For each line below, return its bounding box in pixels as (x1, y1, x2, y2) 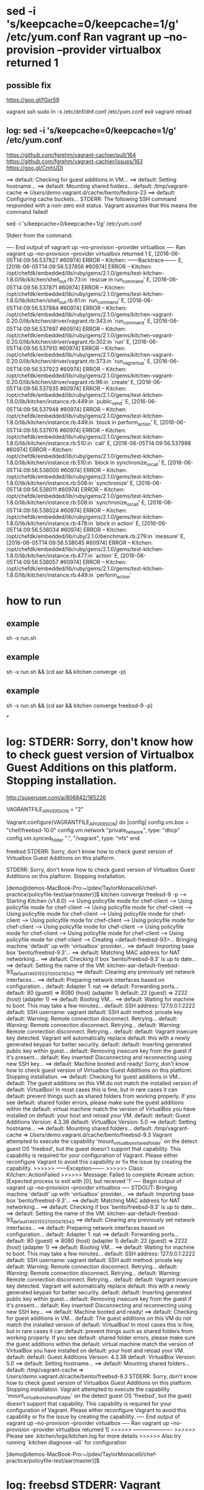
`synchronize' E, (94, 479, 135, 487)
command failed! (6, 208, 49, 215)
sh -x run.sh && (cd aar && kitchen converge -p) (6, 668, 126, 675)
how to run (6, 594, 62, 608)
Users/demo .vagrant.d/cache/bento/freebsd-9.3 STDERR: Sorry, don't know (6, 1373, 197, 1380)
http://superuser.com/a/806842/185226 (6, 794, 106, 801)
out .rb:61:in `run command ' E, (59, 297, 126, 305)
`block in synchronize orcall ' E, (93, 459, 167, 467)
